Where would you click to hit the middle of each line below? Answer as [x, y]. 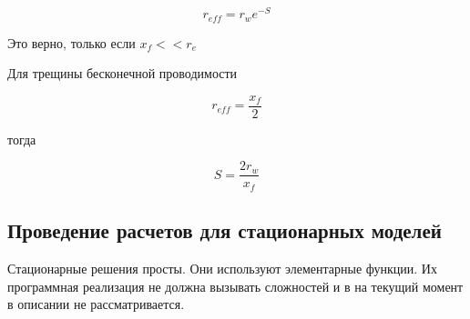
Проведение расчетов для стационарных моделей [225, 230]
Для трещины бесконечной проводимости [123, 73]
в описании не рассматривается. [96, 304]
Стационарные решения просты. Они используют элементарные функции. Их [222, 269]
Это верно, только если [72, 42]
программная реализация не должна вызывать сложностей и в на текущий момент [235, 286]
